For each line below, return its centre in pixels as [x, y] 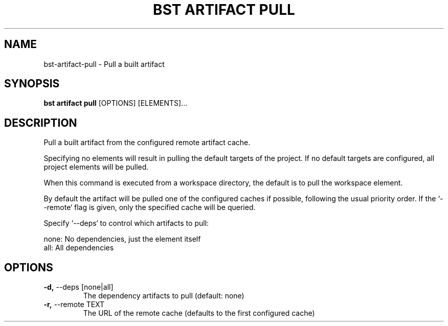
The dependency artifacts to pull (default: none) [164, 296]
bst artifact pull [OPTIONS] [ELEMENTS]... [116, 103]
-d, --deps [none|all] [79, 287]
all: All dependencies [79, 248]
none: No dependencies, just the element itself [122, 239]
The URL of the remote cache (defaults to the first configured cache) [199, 313]
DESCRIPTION [41, 123]
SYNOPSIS [32, 84]
